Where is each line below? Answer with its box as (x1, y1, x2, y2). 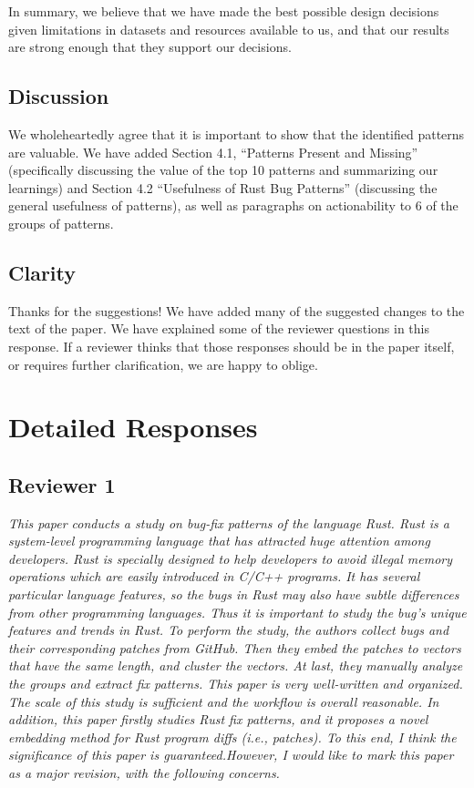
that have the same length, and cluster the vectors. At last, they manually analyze (8, 656, 463, 675)
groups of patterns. (8, 213, 114, 232)
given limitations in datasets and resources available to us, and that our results (8, 19, 449, 38)
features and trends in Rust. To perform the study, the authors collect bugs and (8, 620, 449, 640)
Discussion (8, 82, 109, 110)
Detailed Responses (8, 408, 258, 445)
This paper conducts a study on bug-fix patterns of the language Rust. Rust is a (8, 513, 449, 532)
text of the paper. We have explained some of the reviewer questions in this (8, 319, 430, 338)
